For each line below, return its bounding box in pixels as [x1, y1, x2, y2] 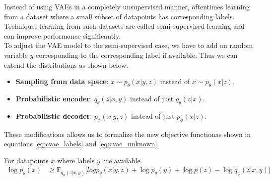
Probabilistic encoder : [15, 93, 92, 103]
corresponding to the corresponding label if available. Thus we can [36, 49, 238, 60]
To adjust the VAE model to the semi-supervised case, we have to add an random [4, 40, 253, 50]
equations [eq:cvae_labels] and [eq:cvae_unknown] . [4, 138, 159, 149]
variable [4, 49, 28, 60]
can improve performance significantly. [4, 30, 121, 41]
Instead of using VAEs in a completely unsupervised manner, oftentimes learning [4, 1, 250, 11]
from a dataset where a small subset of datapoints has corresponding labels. [4, 11, 235, 21]
